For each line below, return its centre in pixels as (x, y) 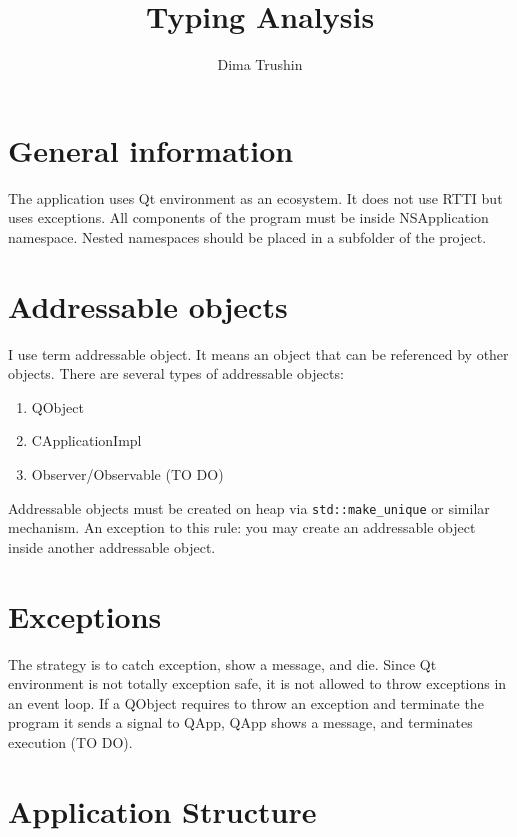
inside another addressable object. (112, 546)
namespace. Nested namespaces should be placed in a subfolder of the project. (247, 236)
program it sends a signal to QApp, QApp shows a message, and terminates (240, 722)
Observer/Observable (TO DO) (127, 473)
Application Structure (162, 810)
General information (151, 149)
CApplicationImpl (86, 440)
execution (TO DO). (70, 741)
